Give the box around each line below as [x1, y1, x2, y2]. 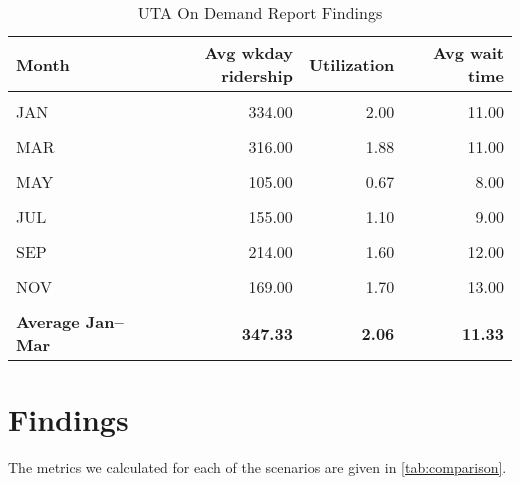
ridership [221, 64, 293, 87]
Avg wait [433, 41, 504, 64]
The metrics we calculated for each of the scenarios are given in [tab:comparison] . [8, 457, 507, 478]
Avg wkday [204, 41, 293, 64]
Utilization [308, 52, 395, 76]
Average [16, 310, 80, 333]
